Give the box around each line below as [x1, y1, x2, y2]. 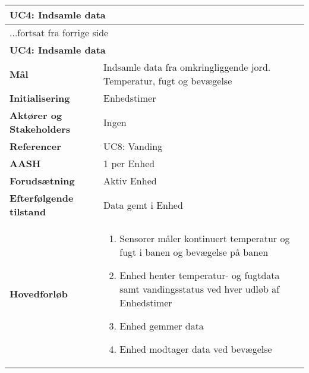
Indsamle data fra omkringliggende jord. [103, 60, 271, 74]
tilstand [10, 205, 46, 218]
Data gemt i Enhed [103, 198, 183, 212]
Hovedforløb [10, 287, 68, 300]
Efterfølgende [10, 191, 74, 205]
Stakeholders [10, 122, 70, 136]
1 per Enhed [103, 156, 155, 170]
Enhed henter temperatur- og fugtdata [119, 268, 280, 282]
